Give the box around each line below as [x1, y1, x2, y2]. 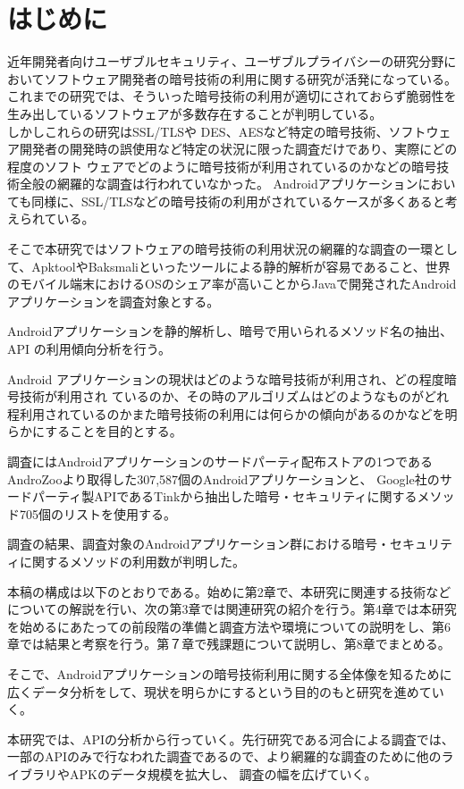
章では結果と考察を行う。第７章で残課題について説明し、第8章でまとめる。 [7, 634, 451, 653]
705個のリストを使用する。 [19, 504, 176, 523]
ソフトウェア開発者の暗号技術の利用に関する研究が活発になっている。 [44, 69, 457, 88]
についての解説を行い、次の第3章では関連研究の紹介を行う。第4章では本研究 [7, 600, 457, 618]
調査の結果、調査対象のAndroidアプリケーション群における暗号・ [7, 534, 390, 553]
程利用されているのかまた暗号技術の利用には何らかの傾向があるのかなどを [7, 404, 445, 423]
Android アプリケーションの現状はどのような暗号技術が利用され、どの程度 [7, 369, 444, 388]
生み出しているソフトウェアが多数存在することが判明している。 [7, 104, 383, 122]
